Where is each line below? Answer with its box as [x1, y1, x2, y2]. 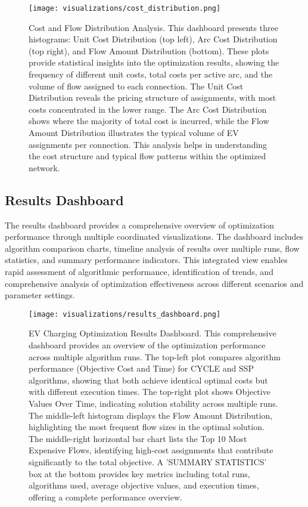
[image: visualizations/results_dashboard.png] [29, 310, 221, 319]
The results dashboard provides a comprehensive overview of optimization [5, 218, 275, 231]
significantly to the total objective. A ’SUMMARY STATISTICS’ [29, 455, 267, 468]
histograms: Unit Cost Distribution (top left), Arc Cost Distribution [29, 33, 278, 45]
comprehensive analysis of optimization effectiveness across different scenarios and [5, 277, 304, 289]
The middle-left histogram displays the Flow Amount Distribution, [29, 409, 273, 421]
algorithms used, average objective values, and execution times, [29, 479, 259, 491]
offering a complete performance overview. [29, 490, 182, 503]
